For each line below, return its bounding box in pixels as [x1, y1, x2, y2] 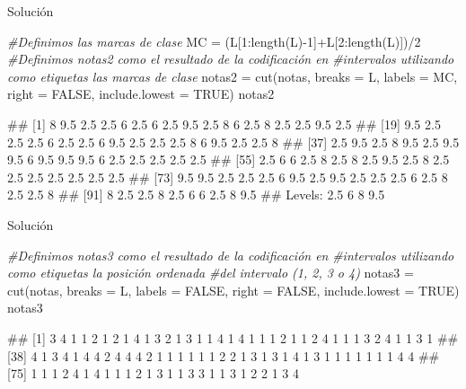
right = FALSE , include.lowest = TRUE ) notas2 [7, 84, 275, 103]
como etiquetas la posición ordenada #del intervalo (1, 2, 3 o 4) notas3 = [7, 263, 414, 282]
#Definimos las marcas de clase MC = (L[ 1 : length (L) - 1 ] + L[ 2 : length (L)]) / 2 [7, 31, 421, 50]
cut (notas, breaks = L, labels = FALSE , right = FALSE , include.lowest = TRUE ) [7, 280, 460, 299]
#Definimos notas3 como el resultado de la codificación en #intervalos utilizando [7, 245, 454, 264]
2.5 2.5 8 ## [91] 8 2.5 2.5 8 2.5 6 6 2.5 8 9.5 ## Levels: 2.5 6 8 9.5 [7, 185, 385, 204]
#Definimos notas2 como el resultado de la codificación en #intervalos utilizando [7, 49, 454, 68]
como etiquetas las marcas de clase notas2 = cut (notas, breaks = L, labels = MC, [7, 66, 458, 85]
